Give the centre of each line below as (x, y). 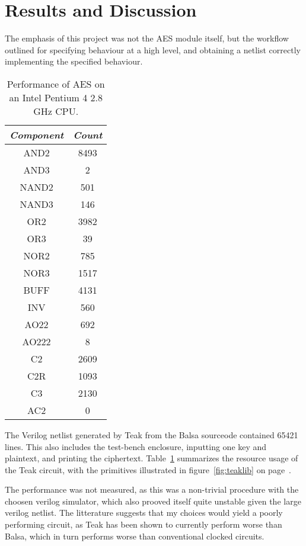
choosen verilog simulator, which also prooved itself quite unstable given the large (153, 501)
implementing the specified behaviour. (74, 61)
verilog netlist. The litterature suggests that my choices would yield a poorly (144, 513)
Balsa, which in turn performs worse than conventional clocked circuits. (135, 536)
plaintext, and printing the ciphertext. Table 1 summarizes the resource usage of (152, 458)
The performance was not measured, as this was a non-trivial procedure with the (152, 489)
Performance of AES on (56, 83)
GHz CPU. (56, 111)
